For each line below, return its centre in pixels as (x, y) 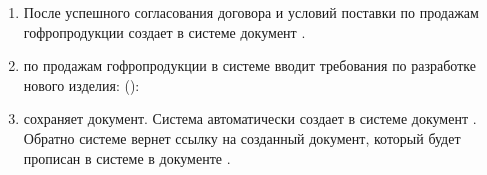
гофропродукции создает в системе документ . (164, 31)
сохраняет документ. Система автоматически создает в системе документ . (250, 118)
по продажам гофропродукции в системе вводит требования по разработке (249, 65)
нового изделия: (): (81, 84)
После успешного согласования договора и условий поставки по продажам (251, 12)
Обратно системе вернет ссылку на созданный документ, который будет (242, 137)
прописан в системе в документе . (127, 157)
